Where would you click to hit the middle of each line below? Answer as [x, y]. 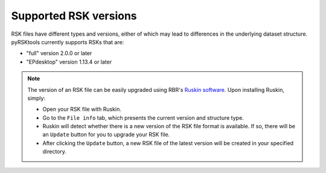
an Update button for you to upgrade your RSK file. [106, 135]
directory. [54, 152]
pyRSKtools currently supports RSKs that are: [68, 42]
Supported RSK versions [74, 16]
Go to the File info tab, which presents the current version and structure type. [143, 117]
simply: [36, 98]
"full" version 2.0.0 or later [59, 53]
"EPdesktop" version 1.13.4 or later [69, 62]
